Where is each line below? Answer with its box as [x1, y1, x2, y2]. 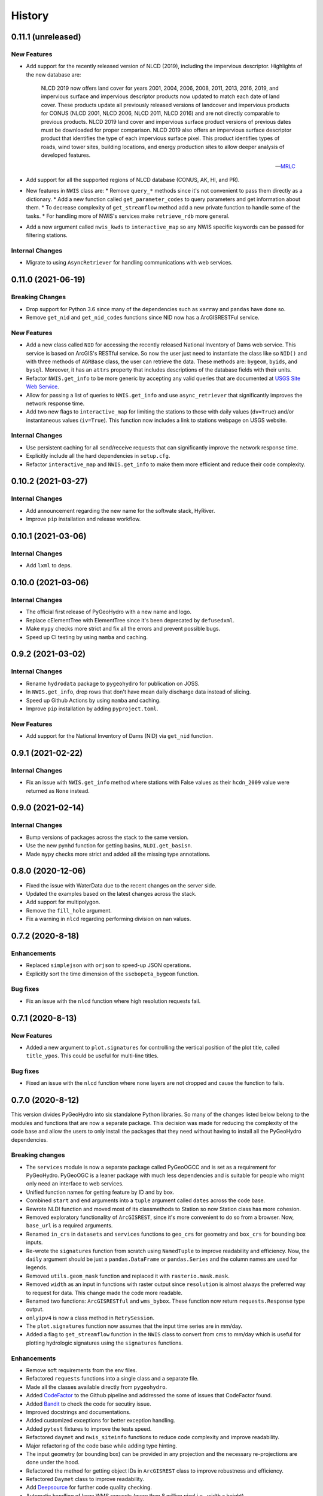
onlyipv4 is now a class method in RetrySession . [26, 1314, 155, 1321]
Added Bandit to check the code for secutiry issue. [26, 1400, 152, 1407]
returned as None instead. [26, 787, 90, 794]
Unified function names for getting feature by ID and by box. [26, 1188, 175, 1196]
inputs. [26, 1239, 43, 1246]
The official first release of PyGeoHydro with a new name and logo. [26, 608, 191, 616]
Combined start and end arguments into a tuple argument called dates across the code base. [26, 1197, 266, 1204]
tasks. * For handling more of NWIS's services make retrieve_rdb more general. [26, 212, 230, 220]
